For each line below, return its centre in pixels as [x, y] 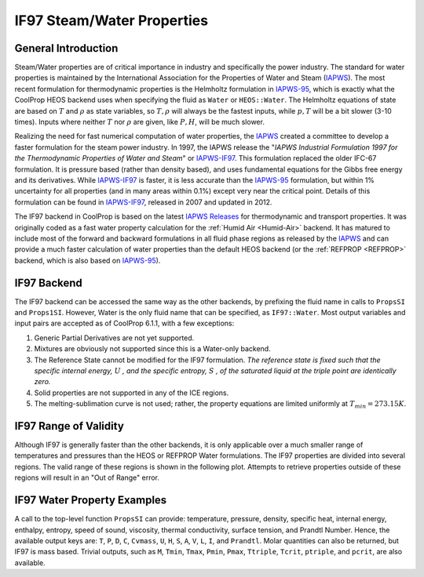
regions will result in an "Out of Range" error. [87, 477]
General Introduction [66, 48]
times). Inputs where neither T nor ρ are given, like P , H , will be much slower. [139, 122]
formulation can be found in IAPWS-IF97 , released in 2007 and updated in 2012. [143, 202]
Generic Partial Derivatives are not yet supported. [114, 338]
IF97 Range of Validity [69, 426]
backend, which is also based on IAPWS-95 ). [88, 260]
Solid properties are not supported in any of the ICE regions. [132, 393]
